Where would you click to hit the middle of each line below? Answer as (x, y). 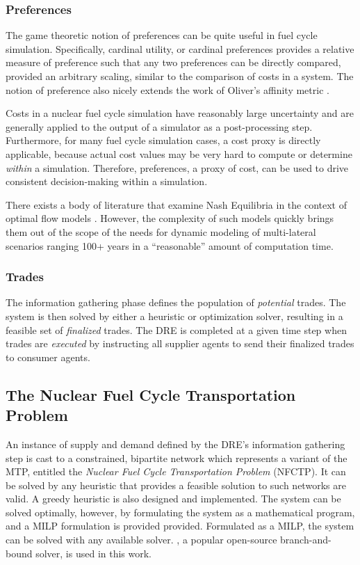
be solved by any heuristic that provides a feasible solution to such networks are (176, 485)
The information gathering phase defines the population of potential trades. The (176, 302)
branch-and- (306, 540)
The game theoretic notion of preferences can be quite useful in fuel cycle (162, 35)
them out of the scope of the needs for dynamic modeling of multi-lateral (161, 231)
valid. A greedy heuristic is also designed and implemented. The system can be (173, 499)
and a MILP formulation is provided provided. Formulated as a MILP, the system (180, 526)
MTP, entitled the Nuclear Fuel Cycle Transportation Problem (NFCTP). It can (176, 471)
